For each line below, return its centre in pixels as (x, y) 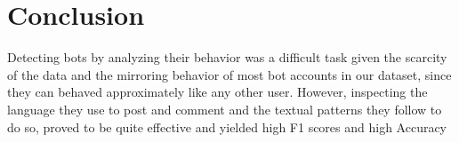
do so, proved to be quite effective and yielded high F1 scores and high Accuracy (227, 126)
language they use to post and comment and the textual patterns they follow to (225, 109)
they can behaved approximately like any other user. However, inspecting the (217, 92)
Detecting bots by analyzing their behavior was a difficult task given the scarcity (227, 57)
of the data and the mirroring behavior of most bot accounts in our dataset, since (229, 74)
